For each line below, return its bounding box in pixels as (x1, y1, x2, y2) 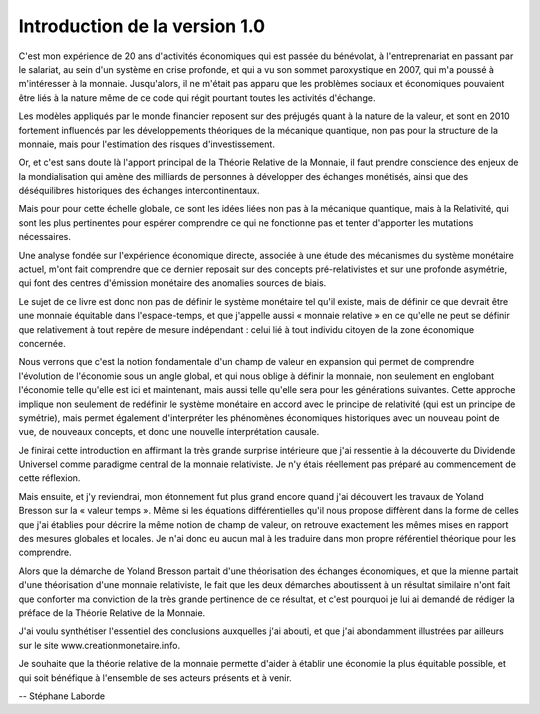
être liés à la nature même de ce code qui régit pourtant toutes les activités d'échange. (18, 91, 376, 104)
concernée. (18, 337, 66, 349)
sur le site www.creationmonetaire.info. (18, 639, 180, 651)
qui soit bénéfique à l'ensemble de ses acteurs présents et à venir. (18, 671, 292, 684)
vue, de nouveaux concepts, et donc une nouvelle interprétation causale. (18, 426, 320, 438)
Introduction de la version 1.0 (18, 15, 265, 37)
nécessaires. (18, 231, 72, 243)
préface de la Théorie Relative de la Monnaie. (18, 607, 206, 619)
